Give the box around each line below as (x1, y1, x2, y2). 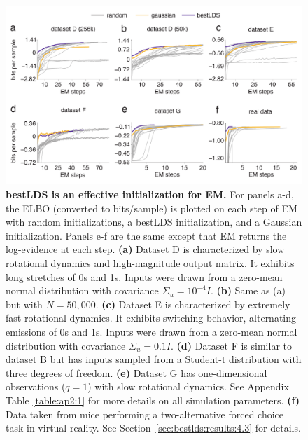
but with (6, 296, 43, 311)
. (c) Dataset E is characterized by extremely (95, 296, 290, 311)
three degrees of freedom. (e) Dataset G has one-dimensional (6, 365, 267, 380)
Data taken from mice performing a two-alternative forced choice (6, 406, 284, 421)
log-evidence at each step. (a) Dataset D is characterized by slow (6, 242, 285, 256)
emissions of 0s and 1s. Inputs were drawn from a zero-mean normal (6, 324, 297, 338)
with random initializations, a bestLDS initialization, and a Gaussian (6, 214, 302, 229)
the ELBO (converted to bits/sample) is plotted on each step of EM (6, 200, 297, 215)
